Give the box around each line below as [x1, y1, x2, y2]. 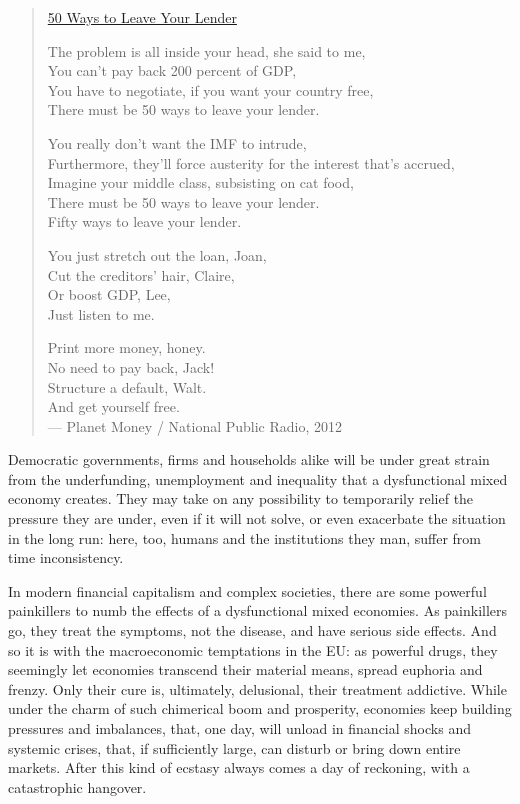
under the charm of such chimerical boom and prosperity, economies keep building [8, 698, 512, 719]
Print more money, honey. [47, 337, 206, 358]
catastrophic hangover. [8, 776, 147, 797]
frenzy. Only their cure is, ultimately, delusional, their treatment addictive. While [8, 678, 507, 699]
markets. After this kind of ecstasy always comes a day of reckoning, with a [8, 757, 470, 778]
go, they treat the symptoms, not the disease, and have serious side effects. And [8, 620, 497, 641]
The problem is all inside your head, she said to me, [47, 40, 366, 61]
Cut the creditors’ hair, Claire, [47, 264, 235, 285]
